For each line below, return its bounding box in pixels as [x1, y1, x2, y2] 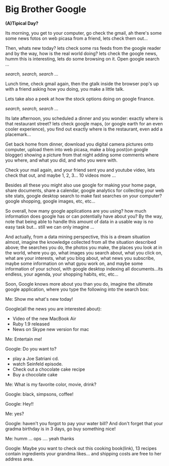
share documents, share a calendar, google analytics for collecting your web [5, 187, 164, 193]
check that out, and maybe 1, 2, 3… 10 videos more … [5, 172, 116, 178]
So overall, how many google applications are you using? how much [5, 208, 146, 214]
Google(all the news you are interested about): [5, 306, 102, 312]
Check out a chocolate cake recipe [12, 366, 85, 372]
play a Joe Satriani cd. [12, 355, 59, 361]
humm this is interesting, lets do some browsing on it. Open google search [5, 55, 160, 61]
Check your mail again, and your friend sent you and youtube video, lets [5, 167, 155, 173]
